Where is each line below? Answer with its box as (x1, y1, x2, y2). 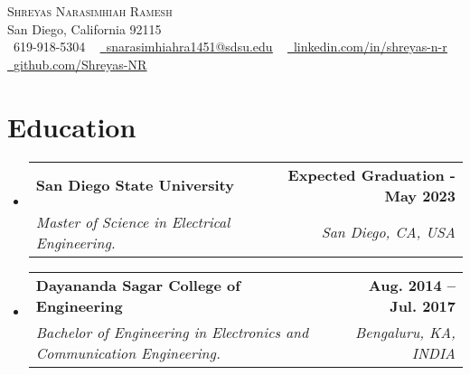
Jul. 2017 (390, 295, 456, 316)
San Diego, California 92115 (7, 19, 162, 38)
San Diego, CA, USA (321, 221, 456, 242)
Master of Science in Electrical (35, 211, 230, 232)
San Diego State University (35, 174, 234, 195)
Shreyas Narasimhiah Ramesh (7, 2, 173, 20)
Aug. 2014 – (368, 274, 456, 295)
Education (7, 108, 136, 145)
